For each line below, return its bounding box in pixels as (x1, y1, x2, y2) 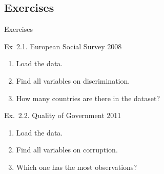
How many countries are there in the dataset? (16, 92, 160, 103)
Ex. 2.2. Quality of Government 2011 (4, 110, 121, 121)
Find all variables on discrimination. (16, 75, 130, 86)
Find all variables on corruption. (16, 144, 118, 155)
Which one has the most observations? (16, 161, 137, 172)
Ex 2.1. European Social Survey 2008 (4, 41, 122, 51)
